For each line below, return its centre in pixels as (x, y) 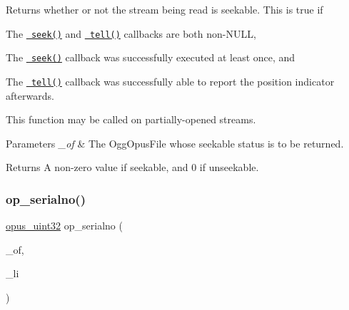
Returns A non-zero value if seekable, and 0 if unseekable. (132, 167)
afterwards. (30, 95)
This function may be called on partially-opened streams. (131, 119)
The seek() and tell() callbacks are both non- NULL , (131, 33)
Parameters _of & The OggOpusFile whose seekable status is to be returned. (175, 143)
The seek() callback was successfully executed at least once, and (151, 57)
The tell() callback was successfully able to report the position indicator (170, 81)
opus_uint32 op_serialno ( (64, 226)
